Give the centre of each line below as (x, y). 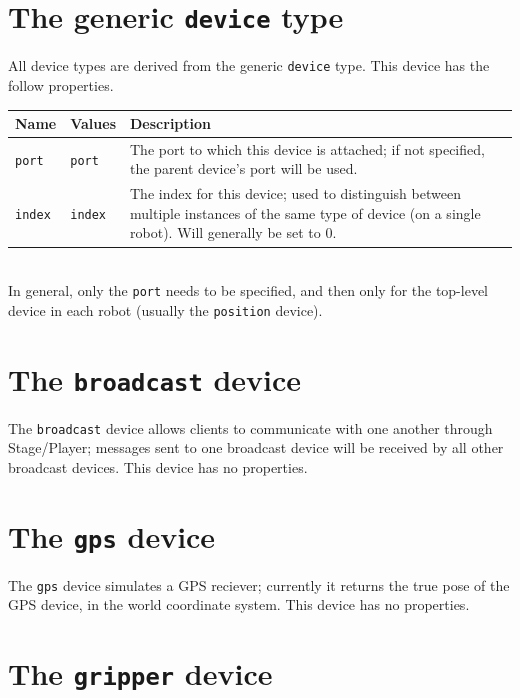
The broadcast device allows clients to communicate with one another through (250, 427)
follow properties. (61, 84)
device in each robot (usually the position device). (165, 309)
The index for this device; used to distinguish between (295, 193)
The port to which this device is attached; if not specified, (307, 148)
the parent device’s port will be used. (244, 168)
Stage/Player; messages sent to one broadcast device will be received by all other (256, 447)
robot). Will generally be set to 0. (233, 232)
